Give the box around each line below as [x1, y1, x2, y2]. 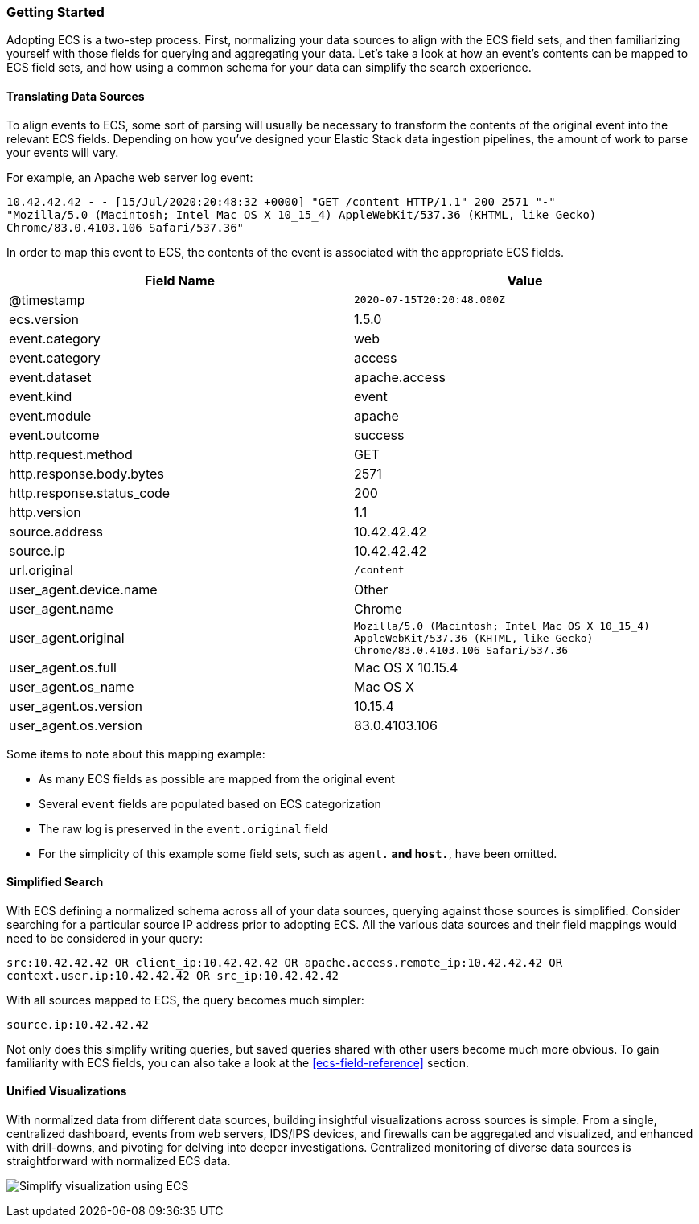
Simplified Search [6, 875, 104, 889]
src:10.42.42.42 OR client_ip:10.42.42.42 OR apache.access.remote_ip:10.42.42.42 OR [6, 955, 563, 969]
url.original [9, 561, 73, 578]
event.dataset [9, 368, 92, 385]
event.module [9, 407, 92, 424]
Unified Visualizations [6, 1084, 127, 1099]
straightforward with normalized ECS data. [6, 1154, 231, 1169]
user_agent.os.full [9, 659, 117, 676]
